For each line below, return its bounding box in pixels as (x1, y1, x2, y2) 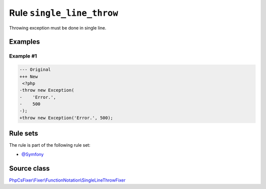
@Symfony (21, 151, 44, 157)
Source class (9, 164, 50, 172)
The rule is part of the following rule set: (9, 142, 91, 148)
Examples (9, 37, 40, 46)
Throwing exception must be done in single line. (9, 25, 107, 31)
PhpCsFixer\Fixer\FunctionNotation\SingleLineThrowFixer (9, 177, 126, 183)
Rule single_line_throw (9, 7, 118, 18)
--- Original (19, 67, 51, 72)
